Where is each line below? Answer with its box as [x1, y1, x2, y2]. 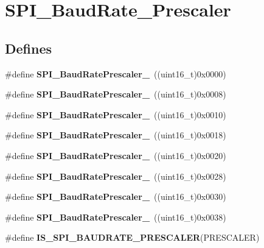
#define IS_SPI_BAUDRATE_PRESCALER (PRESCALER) [5, 231, 260, 244]
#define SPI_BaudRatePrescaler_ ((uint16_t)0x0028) [5, 169, 226, 182]
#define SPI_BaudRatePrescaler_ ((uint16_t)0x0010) [5, 108, 226, 121]
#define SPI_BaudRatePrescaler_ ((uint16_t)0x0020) [5, 149, 226, 161]
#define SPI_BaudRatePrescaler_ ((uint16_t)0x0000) [5, 67, 226, 80]
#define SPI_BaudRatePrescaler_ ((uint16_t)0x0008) [5, 88, 226, 101]
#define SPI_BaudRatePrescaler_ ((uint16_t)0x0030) [5, 190, 226, 203]
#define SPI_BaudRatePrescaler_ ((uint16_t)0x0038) [5, 210, 226, 223]
